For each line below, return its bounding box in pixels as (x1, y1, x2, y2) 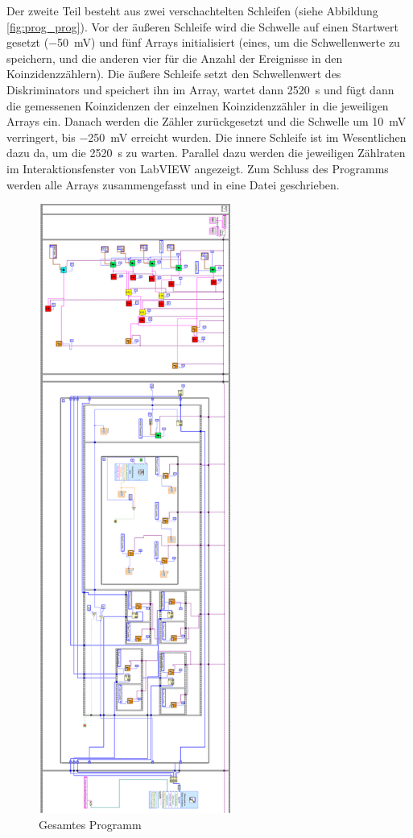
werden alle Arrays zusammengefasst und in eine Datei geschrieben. (6, 176, 340, 193)
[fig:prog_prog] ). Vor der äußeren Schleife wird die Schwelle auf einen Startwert (6, 18, 399, 35)
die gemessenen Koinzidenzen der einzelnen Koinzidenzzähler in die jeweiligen (6, 97, 389, 114)
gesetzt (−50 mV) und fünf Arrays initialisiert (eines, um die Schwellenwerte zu (6, 34, 400, 51)
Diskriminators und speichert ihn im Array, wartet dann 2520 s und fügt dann (6, 81, 394, 97)
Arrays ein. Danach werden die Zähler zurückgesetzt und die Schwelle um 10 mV (6, 113, 407, 130)
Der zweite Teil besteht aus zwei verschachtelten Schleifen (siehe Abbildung (6, 2, 378, 19)
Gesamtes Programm (39, 815, 142, 832)
